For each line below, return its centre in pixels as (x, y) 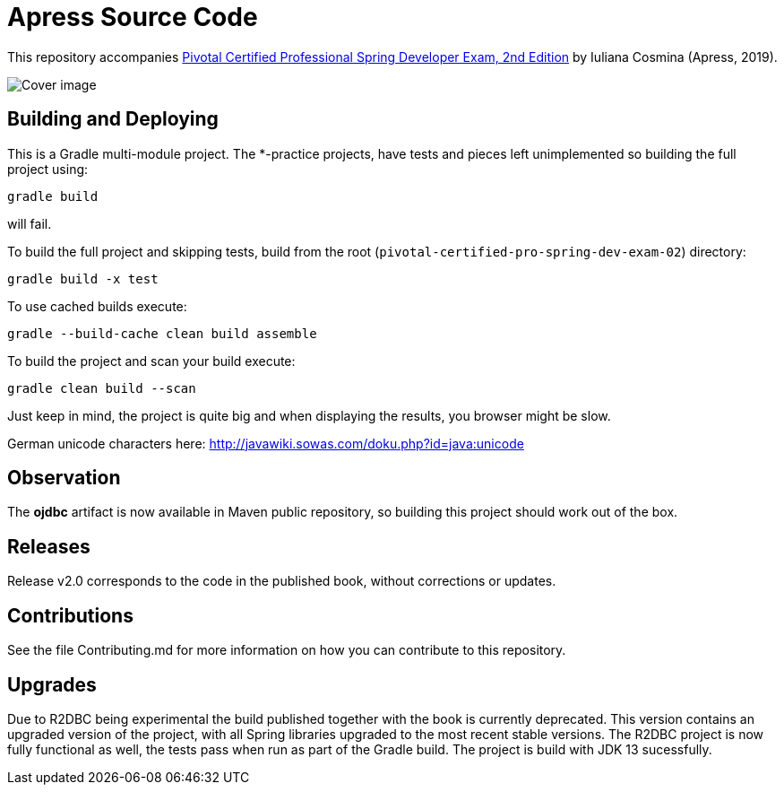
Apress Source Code (133, 17)
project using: (48, 169)
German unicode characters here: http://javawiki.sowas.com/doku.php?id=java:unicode (266, 443)
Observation (64, 478)
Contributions (70, 615)
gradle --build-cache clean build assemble (162, 333)
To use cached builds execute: (97, 306)
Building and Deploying (113, 119)
